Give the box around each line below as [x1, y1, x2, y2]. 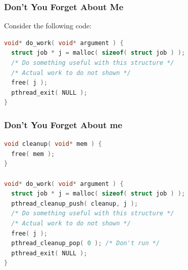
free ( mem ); [11, 150, 55, 158]
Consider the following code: [4, 20, 92, 31]
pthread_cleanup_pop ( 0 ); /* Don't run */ [11, 240, 160, 247]
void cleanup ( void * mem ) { [4, 140, 102, 148]
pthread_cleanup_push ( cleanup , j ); [11, 200, 138, 207]
